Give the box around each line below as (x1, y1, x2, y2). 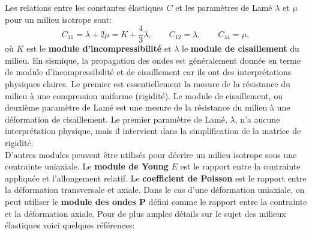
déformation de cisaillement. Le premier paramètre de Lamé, (5, 112, 227, 125)
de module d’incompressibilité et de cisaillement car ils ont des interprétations (5, 66, 292, 78)
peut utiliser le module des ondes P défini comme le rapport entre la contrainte (5, 195, 307, 207)
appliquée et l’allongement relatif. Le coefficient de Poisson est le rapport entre (5, 171, 307, 184)
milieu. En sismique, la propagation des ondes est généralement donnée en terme (5, 53, 301, 66)
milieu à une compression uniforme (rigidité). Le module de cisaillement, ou (5, 89, 283, 102)
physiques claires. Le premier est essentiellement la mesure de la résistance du (5, 78, 290, 90)
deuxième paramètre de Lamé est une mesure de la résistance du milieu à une (5, 101, 290, 114)
